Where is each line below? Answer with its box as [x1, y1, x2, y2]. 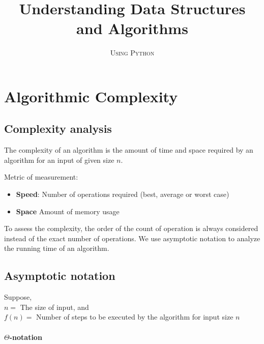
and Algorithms [76, 18, 188, 39]
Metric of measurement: [4, 171, 78, 182]
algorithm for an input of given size [4, 154, 114, 165]
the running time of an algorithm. [4, 243, 109, 253]
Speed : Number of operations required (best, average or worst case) [16, 189, 229, 199]
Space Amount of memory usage [16, 206, 120, 216]
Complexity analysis [4, 121, 112, 136]
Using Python [110, 47, 155, 58]
